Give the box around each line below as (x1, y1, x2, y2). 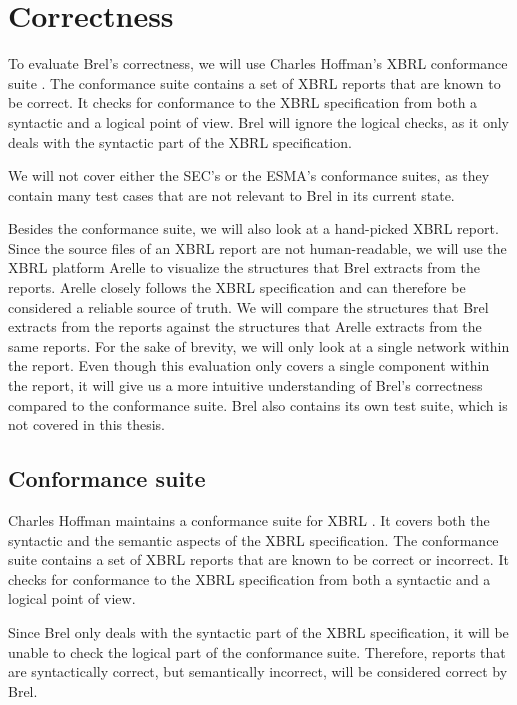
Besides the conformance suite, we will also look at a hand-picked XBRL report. (8, 218, 499, 239)
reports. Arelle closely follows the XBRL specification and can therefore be (8, 277, 466, 298)
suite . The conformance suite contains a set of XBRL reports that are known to (8, 72, 501, 93)
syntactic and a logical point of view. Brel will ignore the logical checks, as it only (8, 111, 509, 132)
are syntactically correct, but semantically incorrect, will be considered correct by (8, 661, 508, 682)
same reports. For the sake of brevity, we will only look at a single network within (8, 335, 510, 356)
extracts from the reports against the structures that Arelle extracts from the (8, 316, 482, 337)
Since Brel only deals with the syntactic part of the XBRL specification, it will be (8, 621, 509, 642)
